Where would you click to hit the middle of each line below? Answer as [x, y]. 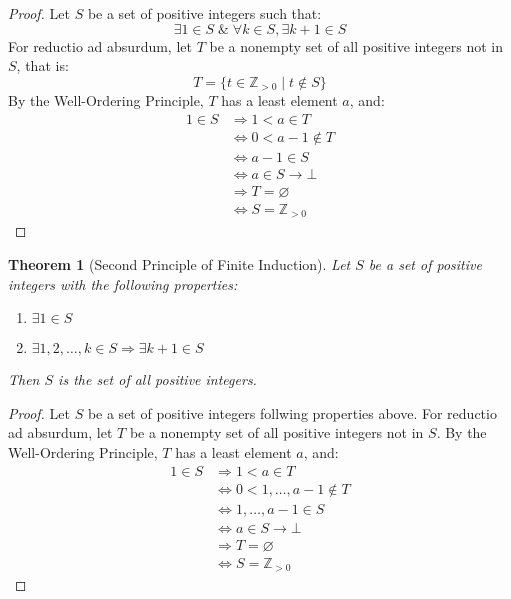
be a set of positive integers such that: [204, 13]
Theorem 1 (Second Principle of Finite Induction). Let [179, 264]
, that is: [42, 65]
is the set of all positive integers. [157, 379]
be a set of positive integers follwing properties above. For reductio [292, 412]
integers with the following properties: [123, 283]
